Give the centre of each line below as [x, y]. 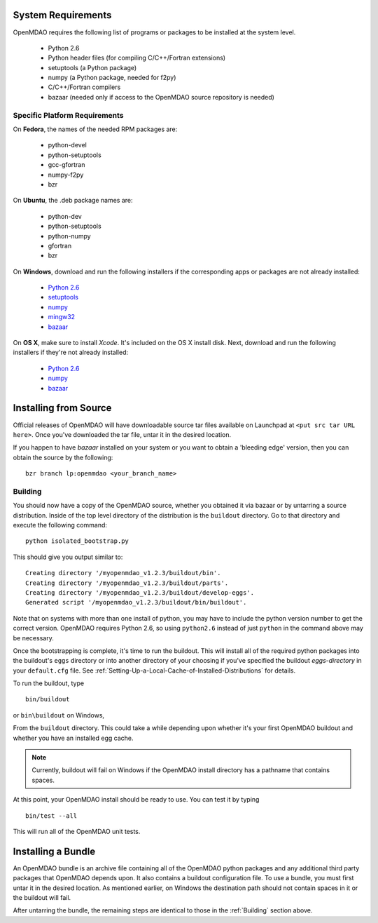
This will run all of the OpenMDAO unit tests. [77, 831]
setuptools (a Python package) [92, 67]
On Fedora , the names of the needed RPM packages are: [95, 129]
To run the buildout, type [48, 683]
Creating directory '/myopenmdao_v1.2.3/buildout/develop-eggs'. [140, 592]
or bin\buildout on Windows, [59, 715]
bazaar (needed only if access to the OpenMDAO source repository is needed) [161, 97]
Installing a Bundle [54, 851]
